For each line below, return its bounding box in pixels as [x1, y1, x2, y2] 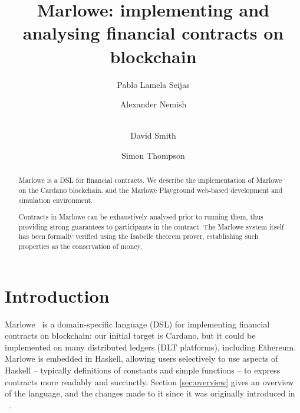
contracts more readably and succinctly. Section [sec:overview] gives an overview [5, 375, 294, 388]
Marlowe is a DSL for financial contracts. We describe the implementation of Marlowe [18, 175, 282, 185]
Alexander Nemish [120, 98, 187, 110]
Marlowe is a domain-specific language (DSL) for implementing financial [5, 317, 270, 330]
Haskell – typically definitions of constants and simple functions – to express [5, 364, 281, 376]
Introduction [5, 283, 110, 307]
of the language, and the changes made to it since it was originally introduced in [5, 387, 295, 399]
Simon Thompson [121, 149, 185, 161]
